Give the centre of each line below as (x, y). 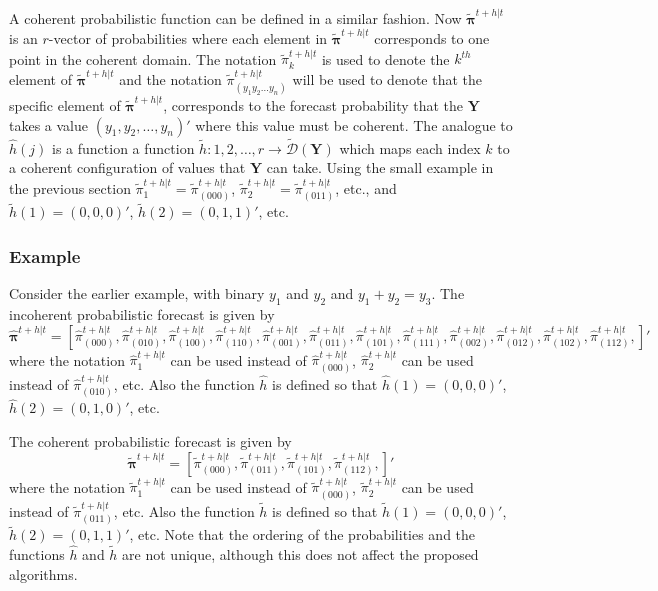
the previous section (70, 187)
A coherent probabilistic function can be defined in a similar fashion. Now (235, 17)
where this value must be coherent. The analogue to (354, 124)
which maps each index (410, 147)
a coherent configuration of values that (127, 167)
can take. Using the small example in (380, 167)
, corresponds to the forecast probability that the (313, 104)
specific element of (65, 104)
